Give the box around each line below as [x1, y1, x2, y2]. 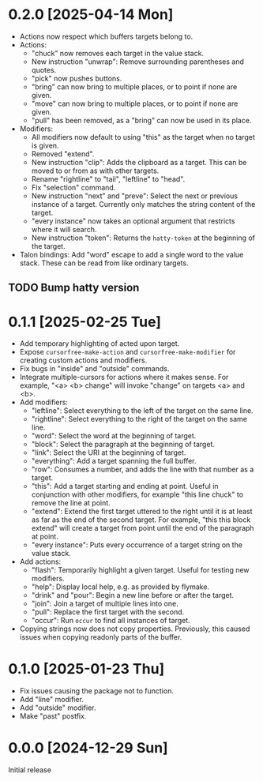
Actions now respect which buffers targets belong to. [19, 32, 193, 41]
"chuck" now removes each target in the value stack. [31, 48, 204, 58]
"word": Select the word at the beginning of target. [31, 431, 197, 441]
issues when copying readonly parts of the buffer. [19, 633, 182, 642]
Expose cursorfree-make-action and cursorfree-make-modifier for [19, 347, 236, 357]
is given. [31, 141, 59, 150]
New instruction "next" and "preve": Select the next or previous [31, 191, 239, 201]
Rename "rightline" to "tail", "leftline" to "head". [31, 174, 186, 183]
